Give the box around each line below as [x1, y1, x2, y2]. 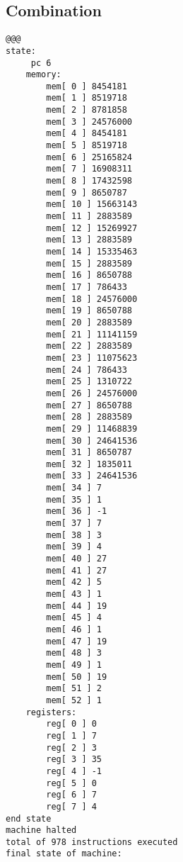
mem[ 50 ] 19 [46, 671, 107, 682]
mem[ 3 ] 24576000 [46, 116, 132, 127]
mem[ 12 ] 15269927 [46, 223, 138, 233]
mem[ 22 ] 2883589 [46, 341, 132, 352]
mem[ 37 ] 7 [46, 518, 102, 529]
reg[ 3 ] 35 [46, 754, 102, 765]
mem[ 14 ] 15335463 [46, 247, 138, 257]
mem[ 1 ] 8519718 [46, 93, 127, 103]
